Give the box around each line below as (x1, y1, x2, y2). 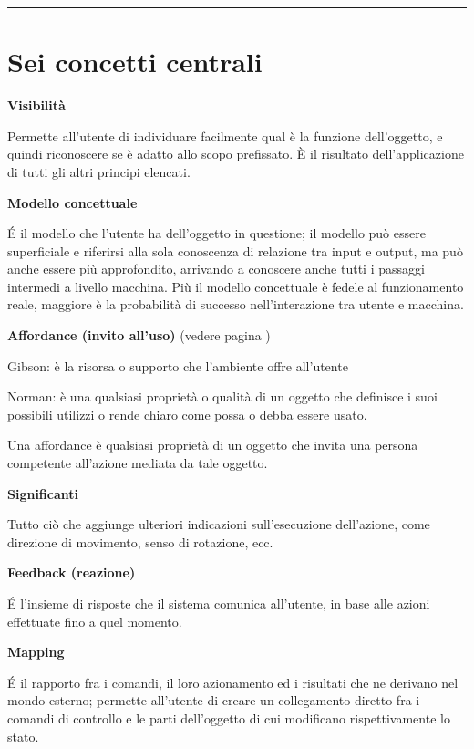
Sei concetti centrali (7, 43, 263, 80)
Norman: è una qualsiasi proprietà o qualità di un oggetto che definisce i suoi (7, 387, 438, 406)
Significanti (7, 484, 79, 503)
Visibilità (7, 96, 66, 115)
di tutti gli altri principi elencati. (7, 161, 191, 181)
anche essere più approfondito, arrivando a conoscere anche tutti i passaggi (7, 259, 425, 278)
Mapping (7, 642, 65, 661)
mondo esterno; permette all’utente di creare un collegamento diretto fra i (7, 691, 420, 710)
